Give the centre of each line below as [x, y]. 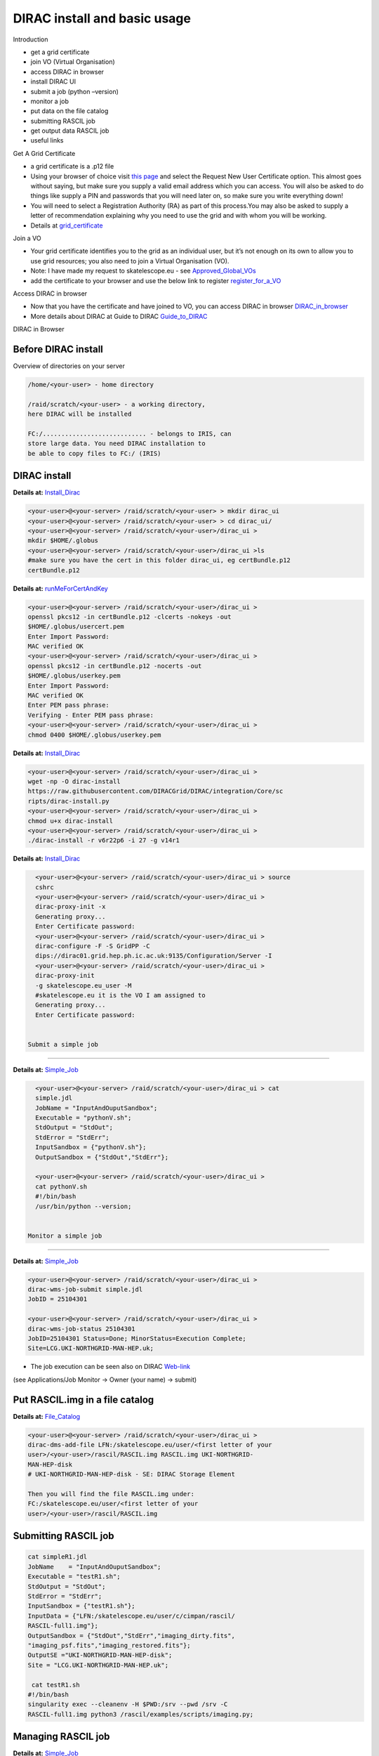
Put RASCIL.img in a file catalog [84, 1400]
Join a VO [27, 238]
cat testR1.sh [56, 1685]
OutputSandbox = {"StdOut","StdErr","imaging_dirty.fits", [131, 1636]
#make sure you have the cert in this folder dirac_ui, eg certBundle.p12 [159, 561]
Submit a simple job [63, 1044]
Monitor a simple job [65, 1236]
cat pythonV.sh [61, 1186]
